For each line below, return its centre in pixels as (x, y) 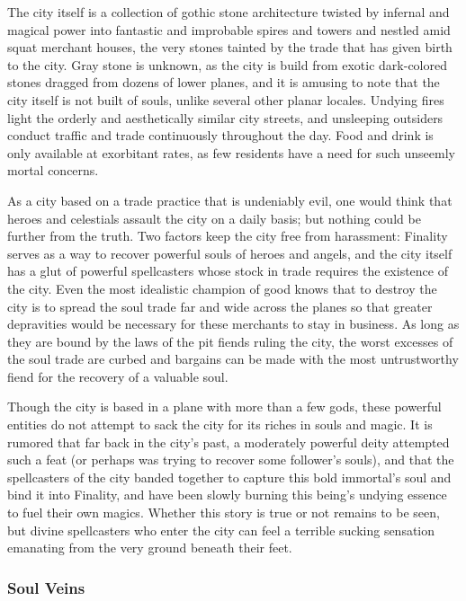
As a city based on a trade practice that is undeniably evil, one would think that (230, 200)
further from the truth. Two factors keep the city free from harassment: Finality (228, 236)
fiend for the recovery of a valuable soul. (118, 376)
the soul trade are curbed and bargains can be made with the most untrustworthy (233, 359)
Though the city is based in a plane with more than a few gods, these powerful (224, 407)
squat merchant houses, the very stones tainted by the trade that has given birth (230, 47)
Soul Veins (46, 587)
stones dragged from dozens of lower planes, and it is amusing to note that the (224, 82)
